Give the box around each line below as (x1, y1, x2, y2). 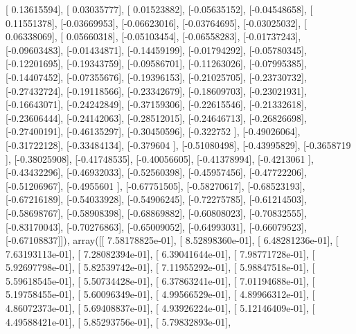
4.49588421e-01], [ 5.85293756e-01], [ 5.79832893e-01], (6, 314, 231, 328)
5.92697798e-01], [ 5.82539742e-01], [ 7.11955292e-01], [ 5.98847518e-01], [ (6, 260, 315, 274)
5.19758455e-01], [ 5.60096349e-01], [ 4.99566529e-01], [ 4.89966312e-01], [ (6, 287, 315, 301)
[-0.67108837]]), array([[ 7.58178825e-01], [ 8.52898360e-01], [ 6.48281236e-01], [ (6, 233, 339, 247)
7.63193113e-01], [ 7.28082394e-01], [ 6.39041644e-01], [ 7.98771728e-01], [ (6, 246, 315, 261)
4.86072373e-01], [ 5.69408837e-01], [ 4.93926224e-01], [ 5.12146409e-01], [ (6, 301, 315, 315)
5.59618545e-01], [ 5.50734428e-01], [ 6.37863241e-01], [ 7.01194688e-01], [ (6, 273, 315, 288)
